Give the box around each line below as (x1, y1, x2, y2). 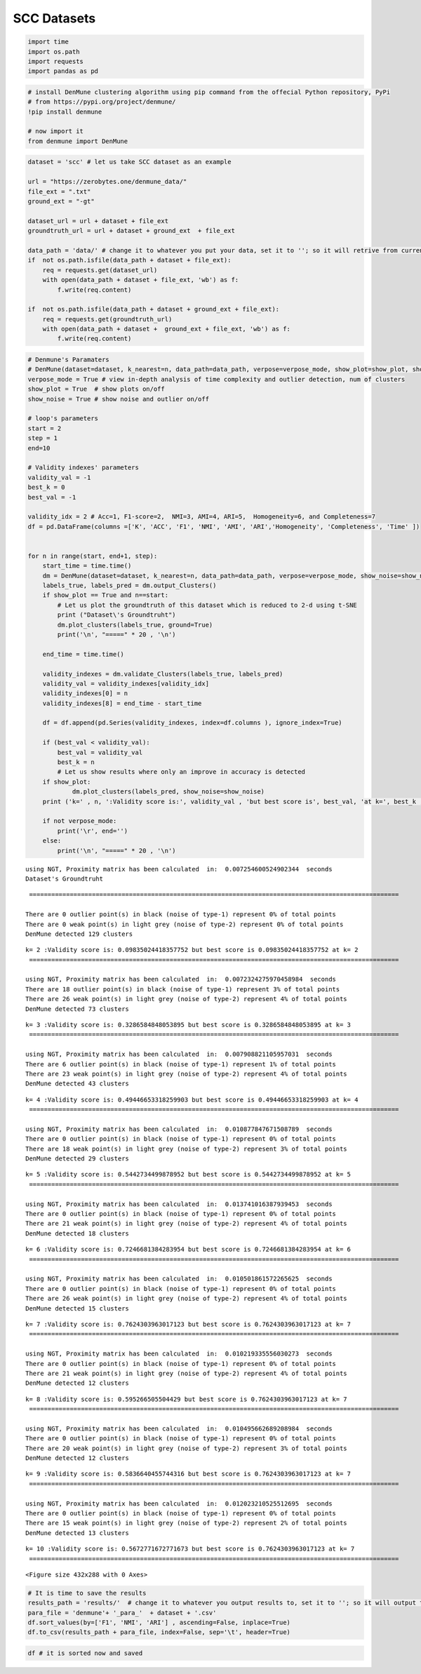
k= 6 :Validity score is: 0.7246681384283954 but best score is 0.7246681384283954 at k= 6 (25, 1245, 351, 1254)
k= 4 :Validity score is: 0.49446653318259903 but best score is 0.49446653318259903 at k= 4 (25, 1095, 359, 1104)
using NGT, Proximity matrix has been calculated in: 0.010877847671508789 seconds (25, 1125, 333, 1133)
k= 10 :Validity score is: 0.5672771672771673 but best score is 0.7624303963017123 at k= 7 (25, 1545, 355, 1553)
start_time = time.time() (42, 562, 132, 570)
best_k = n (57, 758, 95, 766)
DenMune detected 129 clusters (25, 930, 133, 938)
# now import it (27, 127, 84, 135)
